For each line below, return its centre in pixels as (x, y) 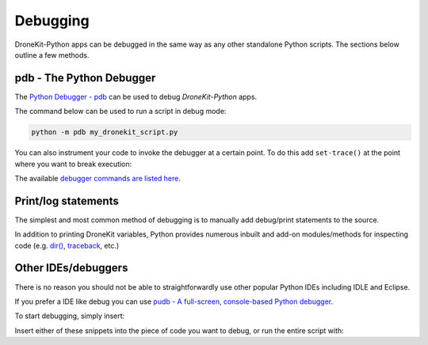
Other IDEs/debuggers (71, 268)
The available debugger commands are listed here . (98, 178)
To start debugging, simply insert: (70, 316)
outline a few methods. (52, 55)
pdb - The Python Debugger (85, 78)
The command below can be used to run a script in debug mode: (120, 112)
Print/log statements (67, 201)
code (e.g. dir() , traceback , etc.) (67, 245)
